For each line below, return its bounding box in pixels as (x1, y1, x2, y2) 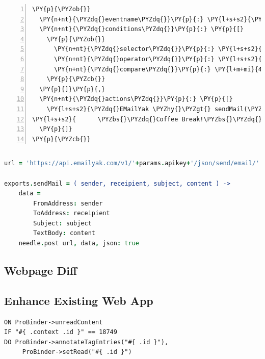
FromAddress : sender (33, 199, 103, 207)
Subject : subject (33, 219, 92, 227)
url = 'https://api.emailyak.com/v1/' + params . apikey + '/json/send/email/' (4, 160, 260, 167)
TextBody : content (33, 229, 95, 237)
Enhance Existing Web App (4, 292, 153, 308)
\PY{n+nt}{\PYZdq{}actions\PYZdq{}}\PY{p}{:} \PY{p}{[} (39, 95, 233, 103)
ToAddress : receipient (33, 210, 110, 217)
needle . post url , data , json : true (18, 240, 139, 247)
